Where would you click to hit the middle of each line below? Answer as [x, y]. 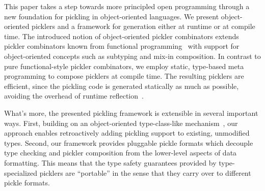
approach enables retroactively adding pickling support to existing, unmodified [127, 133]
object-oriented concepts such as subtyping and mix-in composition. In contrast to [132, 56]
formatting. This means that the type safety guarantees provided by [110, 162]
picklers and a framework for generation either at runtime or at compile [143, 26]
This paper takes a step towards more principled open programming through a [127, 6]
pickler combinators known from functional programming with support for [122, 46]
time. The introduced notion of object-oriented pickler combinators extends [122, 36]
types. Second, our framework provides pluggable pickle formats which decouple [129, 142]
